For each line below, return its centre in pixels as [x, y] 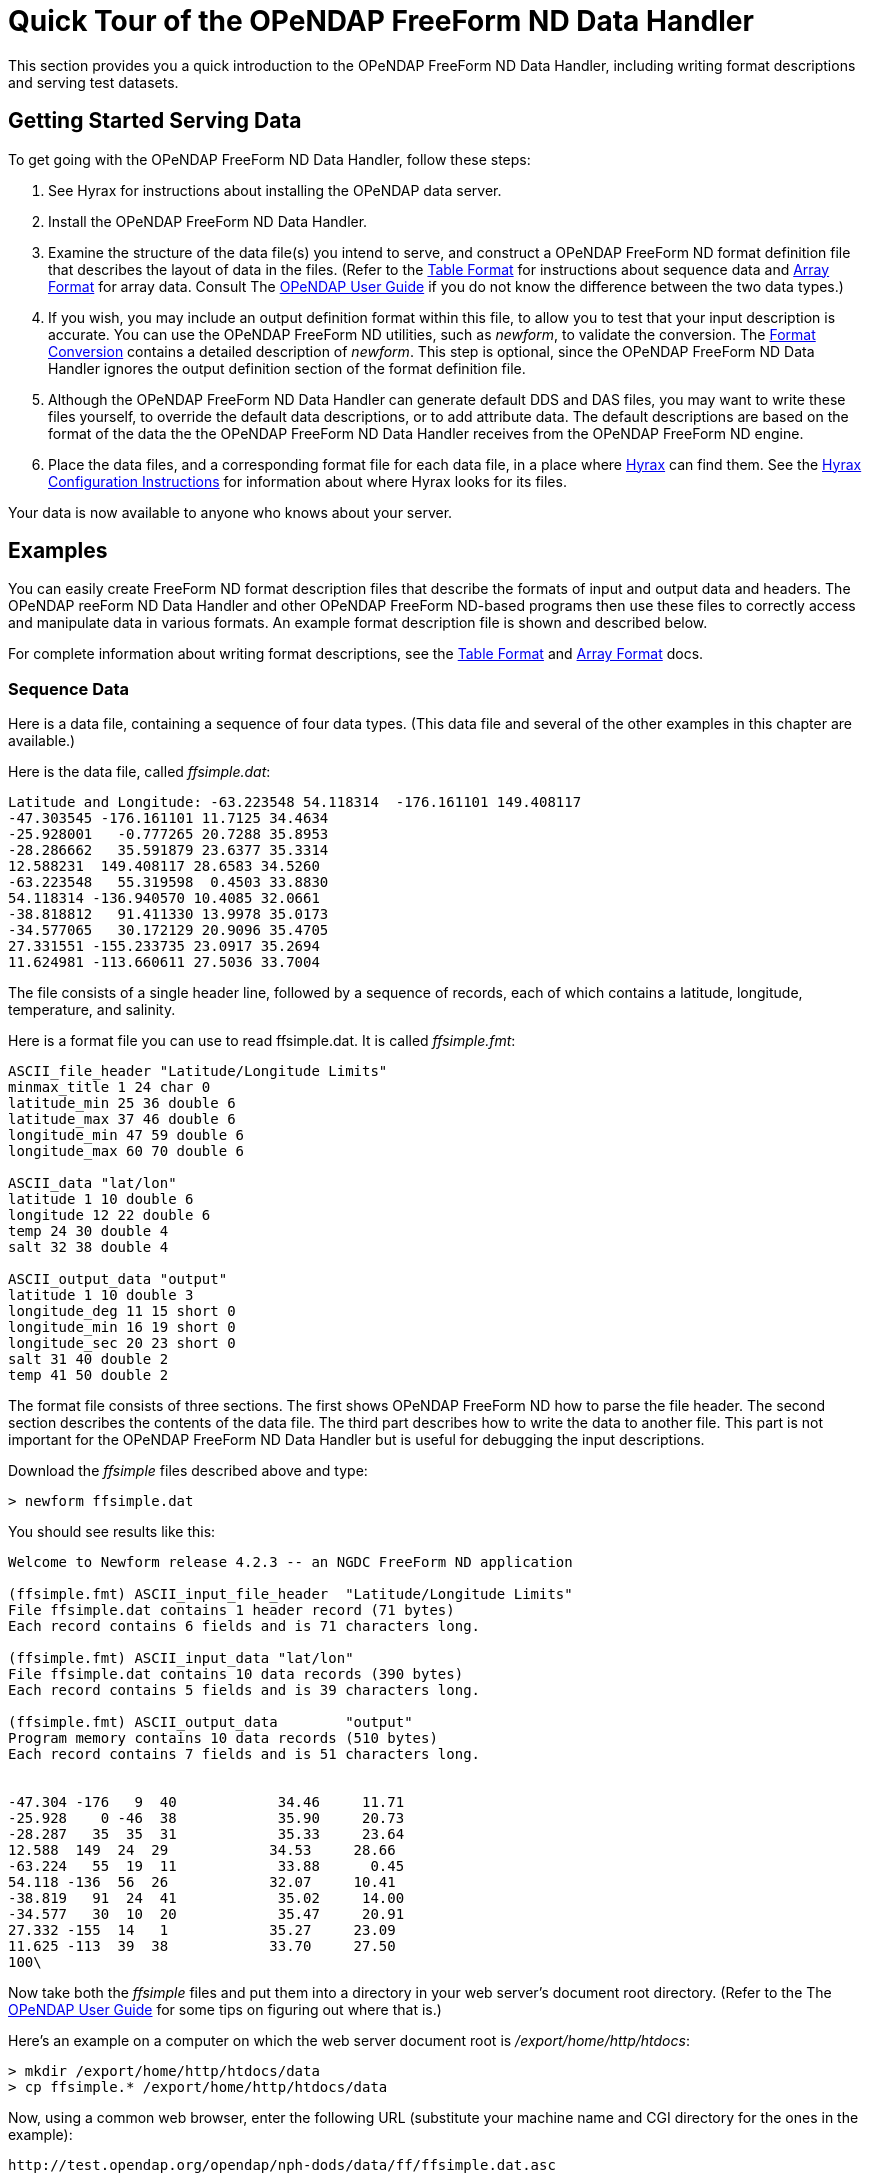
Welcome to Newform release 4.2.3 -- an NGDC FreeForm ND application [290, 1562]
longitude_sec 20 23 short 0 [122, 1343]
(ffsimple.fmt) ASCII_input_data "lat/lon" [181, 1658]
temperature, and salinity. [92, 1010]
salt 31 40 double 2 [88, 1359]
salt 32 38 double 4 [88, 1247]
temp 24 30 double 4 [88, 1231]
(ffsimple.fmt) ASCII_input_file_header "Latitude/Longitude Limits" [290, 1594]
